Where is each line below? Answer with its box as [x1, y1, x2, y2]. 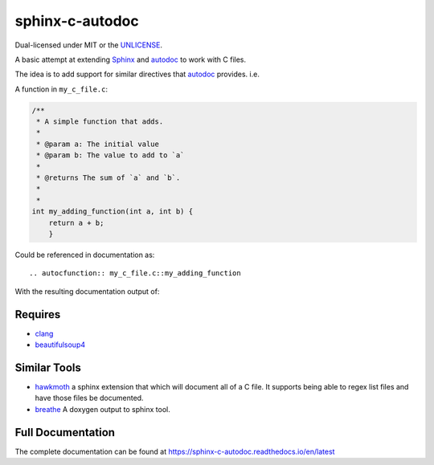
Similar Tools [14, 361, 82, 374]
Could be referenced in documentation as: [14, 250, 155, 259]
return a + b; [48, 218, 104, 227]
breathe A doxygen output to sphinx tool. [35, 404, 170, 414]
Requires [14, 308, 61, 321]
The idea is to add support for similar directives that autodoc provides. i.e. [14, 69, 260, 80]
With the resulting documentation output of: [14, 286, 160, 296]
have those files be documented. [35, 394, 144, 403]
